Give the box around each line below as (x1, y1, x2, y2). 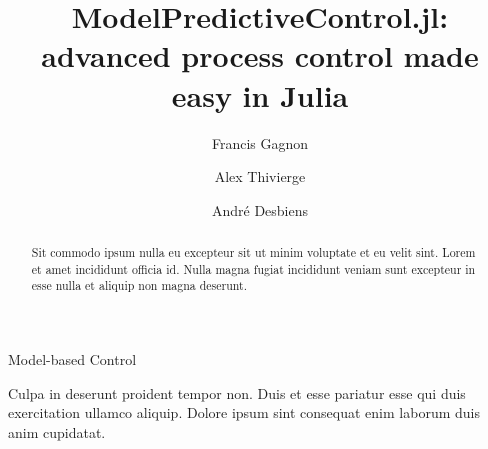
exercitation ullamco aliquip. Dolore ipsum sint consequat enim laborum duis (8, 402, 480, 423)
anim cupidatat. (8, 421, 106, 442)
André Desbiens (211, 199, 309, 220)
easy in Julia (171, 74, 349, 115)
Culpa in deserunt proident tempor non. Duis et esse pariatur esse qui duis (8, 382, 466, 403)
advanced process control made (41, 35, 479, 76)
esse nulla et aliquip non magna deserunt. (31, 277, 248, 294)
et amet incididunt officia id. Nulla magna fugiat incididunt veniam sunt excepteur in (31, 260, 476, 277)
